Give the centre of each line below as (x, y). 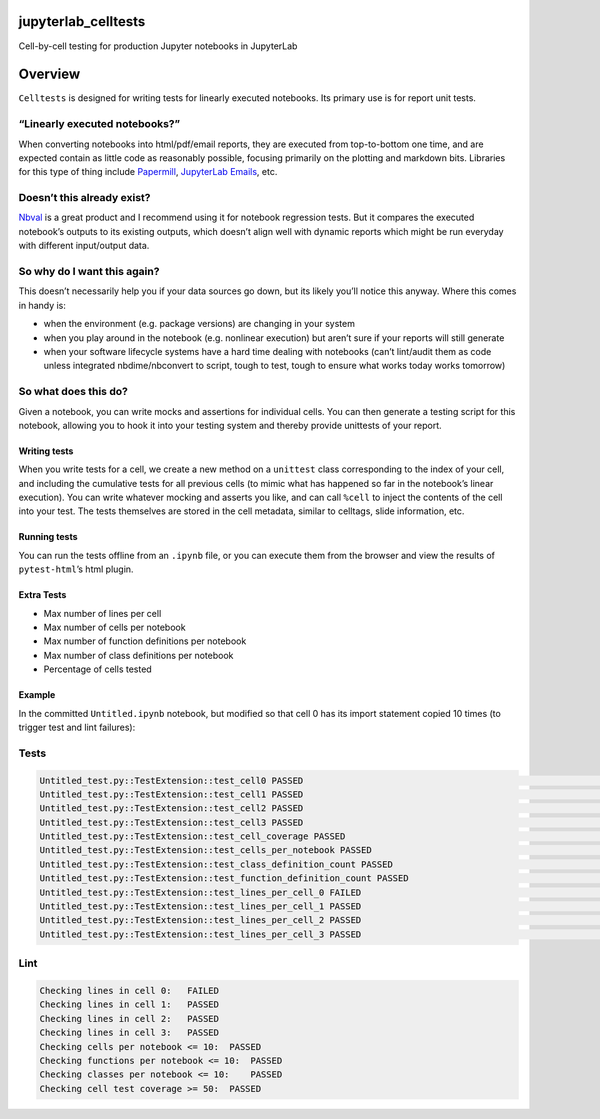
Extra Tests (42, 595)
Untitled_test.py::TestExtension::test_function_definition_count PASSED (224, 878)
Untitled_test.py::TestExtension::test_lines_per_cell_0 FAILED (200, 892)
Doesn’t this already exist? (84, 198)
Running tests (48, 537)
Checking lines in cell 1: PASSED (129, 1004)
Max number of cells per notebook (114, 627)
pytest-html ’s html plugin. (76, 569)
